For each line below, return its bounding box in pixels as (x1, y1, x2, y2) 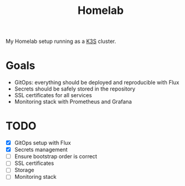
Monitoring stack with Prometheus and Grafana (14, 98, 132, 106)
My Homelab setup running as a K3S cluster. (5, 37, 116, 45)
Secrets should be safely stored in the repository (14, 85, 136, 92)
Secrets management (14, 146, 68, 153)
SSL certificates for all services (14, 92, 92, 99)
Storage (14, 167, 34, 174)
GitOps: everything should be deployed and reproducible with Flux (14, 79, 180, 86)
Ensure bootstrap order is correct (14, 153, 98, 160)
